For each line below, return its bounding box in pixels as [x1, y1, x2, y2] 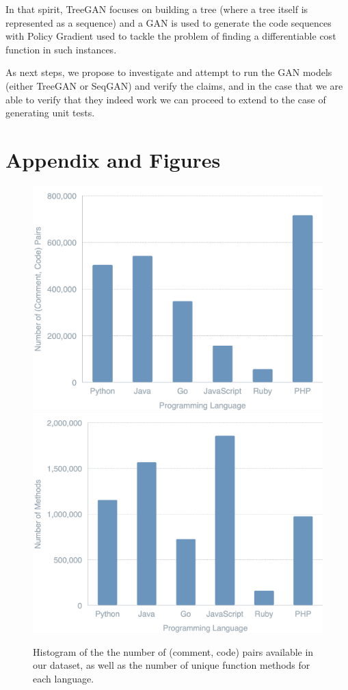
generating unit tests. [5, 105, 95, 120]
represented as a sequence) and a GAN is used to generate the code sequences [5, 15, 332, 29]
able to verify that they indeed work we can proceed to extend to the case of [5, 92, 326, 106]
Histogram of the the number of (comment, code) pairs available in [33, 644, 314, 659]
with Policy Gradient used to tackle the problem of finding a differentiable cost [5, 29, 336, 43]
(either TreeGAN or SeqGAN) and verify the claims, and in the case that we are [5, 78, 343, 92]
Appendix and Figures [5, 145, 221, 173]
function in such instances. [5, 42, 117, 56]
